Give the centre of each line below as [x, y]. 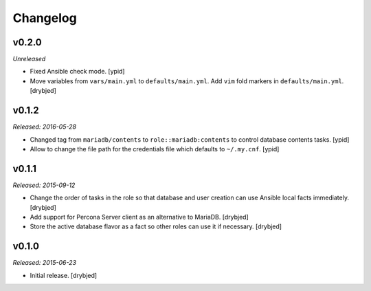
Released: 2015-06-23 [45, 263]
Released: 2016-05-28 [45, 127]
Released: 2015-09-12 [44, 185]
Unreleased [29, 59]
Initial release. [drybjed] [64, 275]
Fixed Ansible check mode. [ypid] [77, 72]
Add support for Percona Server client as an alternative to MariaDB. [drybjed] [139, 217]
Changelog [45, 18]
